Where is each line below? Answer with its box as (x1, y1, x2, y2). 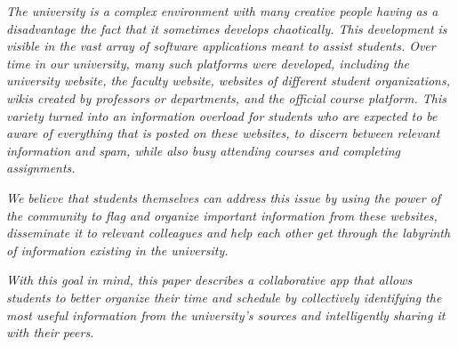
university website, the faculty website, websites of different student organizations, (6, 71, 450, 90)
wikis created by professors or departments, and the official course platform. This (6, 88, 446, 107)
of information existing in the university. (6, 240, 229, 259)
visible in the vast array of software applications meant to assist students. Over (6, 36, 436, 55)
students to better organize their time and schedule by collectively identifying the (6, 287, 442, 306)
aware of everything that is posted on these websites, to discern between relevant (6, 124, 440, 142)
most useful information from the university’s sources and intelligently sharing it (6, 305, 446, 324)
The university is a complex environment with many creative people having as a (6, 2, 438, 20)
